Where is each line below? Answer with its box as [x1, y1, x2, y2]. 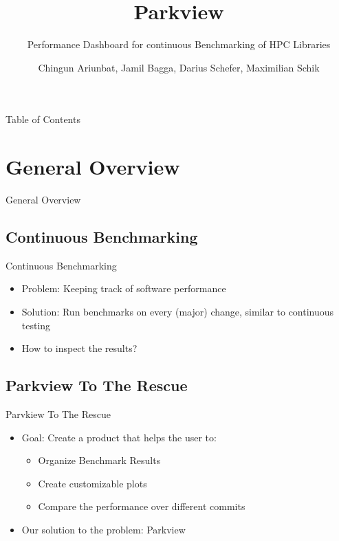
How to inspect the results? [21, 341, 138, 355]
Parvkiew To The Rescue [6, 407, 111, 421]
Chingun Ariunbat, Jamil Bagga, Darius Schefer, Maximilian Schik [38, 60, 320, 74]
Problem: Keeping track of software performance [21, 281, 226, 296]
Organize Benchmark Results [38, 453, 161, 467]
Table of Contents [6, 112, 80, 126]
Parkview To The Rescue [6, 375, 188, 396]
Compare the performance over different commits [38, 499, 245, 514]
